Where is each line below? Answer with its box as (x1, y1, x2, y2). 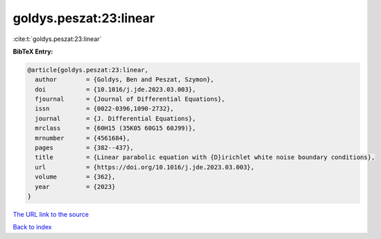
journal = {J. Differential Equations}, (35, 115, 196, 122)
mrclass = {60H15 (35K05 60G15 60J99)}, (35, 124, 196, 132)
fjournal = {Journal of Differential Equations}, (35, 95, 226, 104)
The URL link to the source (12, 210, 90, 218)
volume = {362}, (35, 173, 116, 181)
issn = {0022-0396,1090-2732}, (35, 105, 174, 113)
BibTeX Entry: (12, 47, 53, 56)
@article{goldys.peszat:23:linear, (27, 66, 149, 74)
